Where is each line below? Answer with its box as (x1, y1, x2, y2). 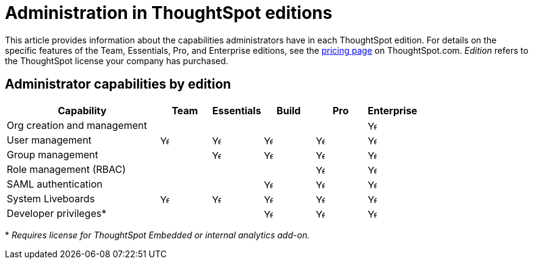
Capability (57, 104, 107, 117)
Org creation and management (7, 119, 147, 131)
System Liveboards (7, 192, 95, 205)
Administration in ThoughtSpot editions (5, 2, 333, 23)
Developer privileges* (7, 207, 107, 219)
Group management (7, 148, 98, 161)
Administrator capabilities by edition (5, 76, 231, 92)
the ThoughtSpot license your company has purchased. (5, 55, 228, 66)
